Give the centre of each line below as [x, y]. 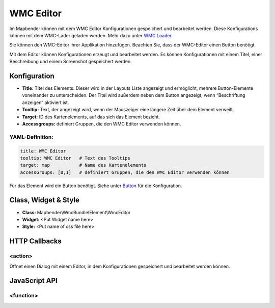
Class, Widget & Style [45, 200]
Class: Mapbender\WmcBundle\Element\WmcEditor [76, 212]
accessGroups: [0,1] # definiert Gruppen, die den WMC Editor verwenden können [125, 172]
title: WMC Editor [43, 151]
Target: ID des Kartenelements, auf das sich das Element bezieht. [91, 117]
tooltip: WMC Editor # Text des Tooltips [75, 158]
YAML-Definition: [31, 137]
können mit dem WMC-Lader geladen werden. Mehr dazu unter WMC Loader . [91, 35]
